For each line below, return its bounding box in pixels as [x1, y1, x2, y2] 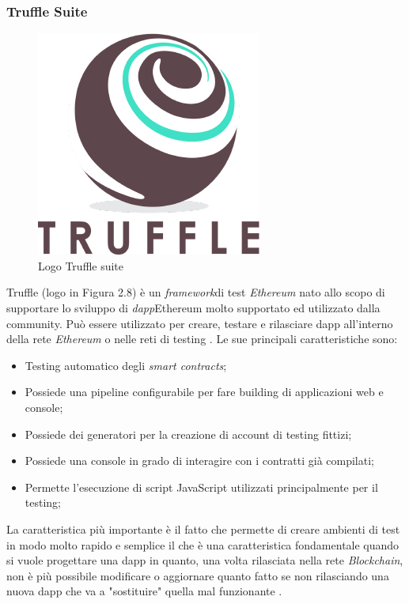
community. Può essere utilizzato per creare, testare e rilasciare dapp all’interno [6, 315, 393, 331]
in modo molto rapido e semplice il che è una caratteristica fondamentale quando [6, 536, 400, 553]
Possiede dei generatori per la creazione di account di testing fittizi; [25, 425, 352, 442]
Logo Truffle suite [38, 257, 124, 274]
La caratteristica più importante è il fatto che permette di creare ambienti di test [6, 520, 400, 537]
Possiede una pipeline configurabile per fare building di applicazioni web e [25, 383, 384, 400]
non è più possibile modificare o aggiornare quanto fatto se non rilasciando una [6, 567, 389, 583]
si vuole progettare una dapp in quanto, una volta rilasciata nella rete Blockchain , [6, 552, 403, 568]
